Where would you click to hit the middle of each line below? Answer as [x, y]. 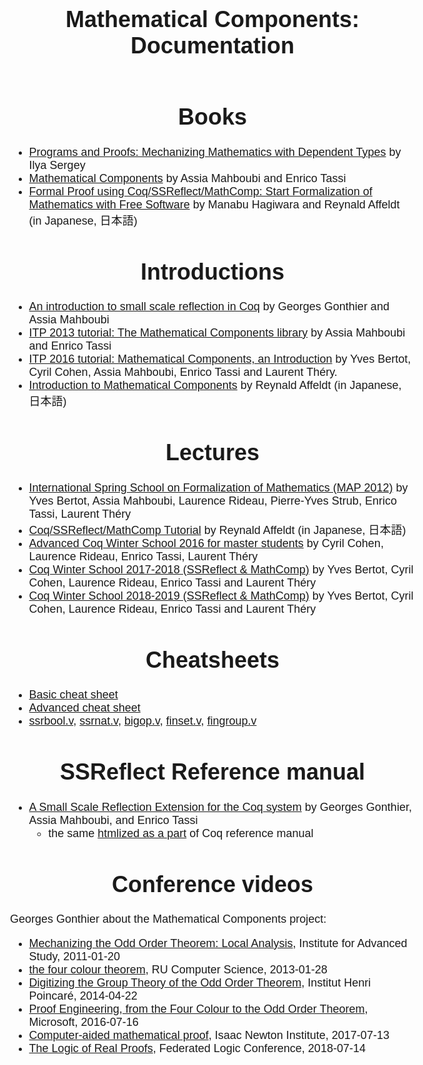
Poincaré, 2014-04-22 [83, 996]
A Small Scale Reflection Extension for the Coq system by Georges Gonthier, [220, 807]
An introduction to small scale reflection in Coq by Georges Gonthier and [209, 306]
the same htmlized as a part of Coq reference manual [181, 833]
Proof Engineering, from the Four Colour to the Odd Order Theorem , [198, 1009]
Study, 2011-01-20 [74, 956]
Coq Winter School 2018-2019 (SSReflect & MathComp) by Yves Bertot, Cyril [221, 596]
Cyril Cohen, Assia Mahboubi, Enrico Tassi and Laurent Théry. [183, 372]
